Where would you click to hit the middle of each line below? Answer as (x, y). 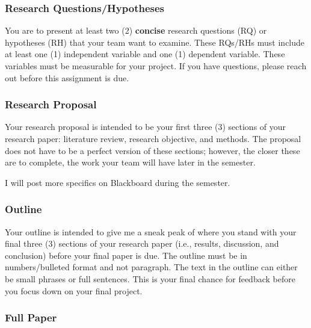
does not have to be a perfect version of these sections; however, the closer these (152, 150)
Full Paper (31, 317)
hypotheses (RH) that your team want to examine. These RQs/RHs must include (155, 42)
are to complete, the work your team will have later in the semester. (130, 162)
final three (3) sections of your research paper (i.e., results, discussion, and (142, 243)
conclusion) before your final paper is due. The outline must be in (126, 255)
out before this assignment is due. (67, 77)
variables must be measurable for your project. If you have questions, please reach (156, 66)
